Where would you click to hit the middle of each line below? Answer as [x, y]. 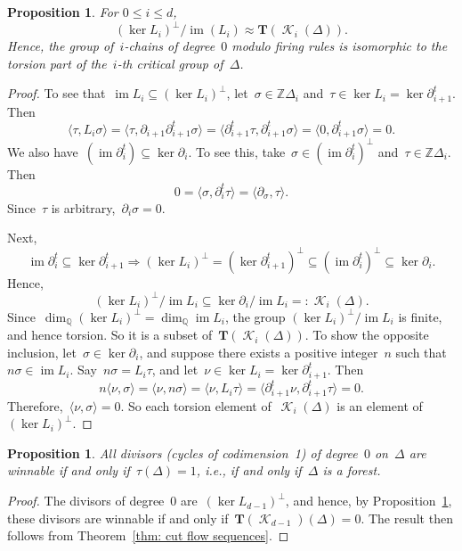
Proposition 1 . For [63, 12]
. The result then [407, 518]
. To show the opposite [367, 335]
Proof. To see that [57, 93]
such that [421, 352]
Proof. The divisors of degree [86, 501]
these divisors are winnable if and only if [118, 518]
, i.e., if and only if [249, 470]
